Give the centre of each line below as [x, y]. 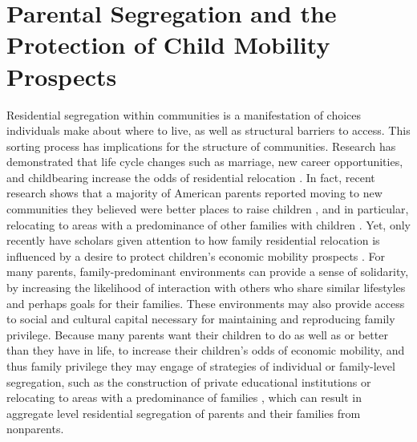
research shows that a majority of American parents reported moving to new [194, 193]
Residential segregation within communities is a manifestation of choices [184, 114]
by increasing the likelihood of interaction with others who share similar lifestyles [206, 288]
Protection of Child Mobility [168, 45]
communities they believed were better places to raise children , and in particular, [208, 209]
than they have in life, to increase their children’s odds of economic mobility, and [206, 350]
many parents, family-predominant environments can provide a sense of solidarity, [208, 272]
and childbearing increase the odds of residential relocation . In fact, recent [191, 177]
